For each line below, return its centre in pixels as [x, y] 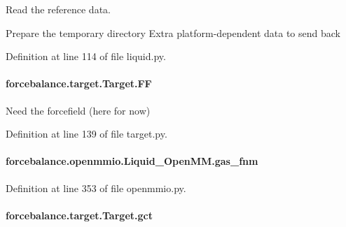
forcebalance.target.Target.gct [79, 215]
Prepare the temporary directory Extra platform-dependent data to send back [173, 32]
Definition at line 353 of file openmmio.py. [96, 188]
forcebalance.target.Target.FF [79, 83]
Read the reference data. [58, 9]
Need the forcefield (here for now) [78, 110]
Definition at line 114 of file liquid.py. [86, 56]
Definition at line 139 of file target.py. [86, 134]
